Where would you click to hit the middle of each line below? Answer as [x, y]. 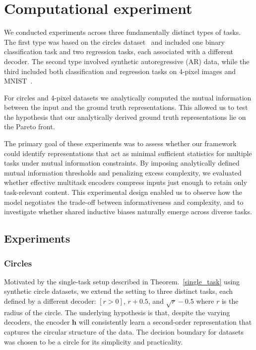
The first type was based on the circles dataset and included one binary [115, 42]
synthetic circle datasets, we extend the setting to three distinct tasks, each [118, 291]
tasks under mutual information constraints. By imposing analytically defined [122, 163]
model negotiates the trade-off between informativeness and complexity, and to [124, 202]
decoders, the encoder [37, 322]
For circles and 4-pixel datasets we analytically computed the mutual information [128, 97]
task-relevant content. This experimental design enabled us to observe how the [123, 192]
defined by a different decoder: [50, 301]
